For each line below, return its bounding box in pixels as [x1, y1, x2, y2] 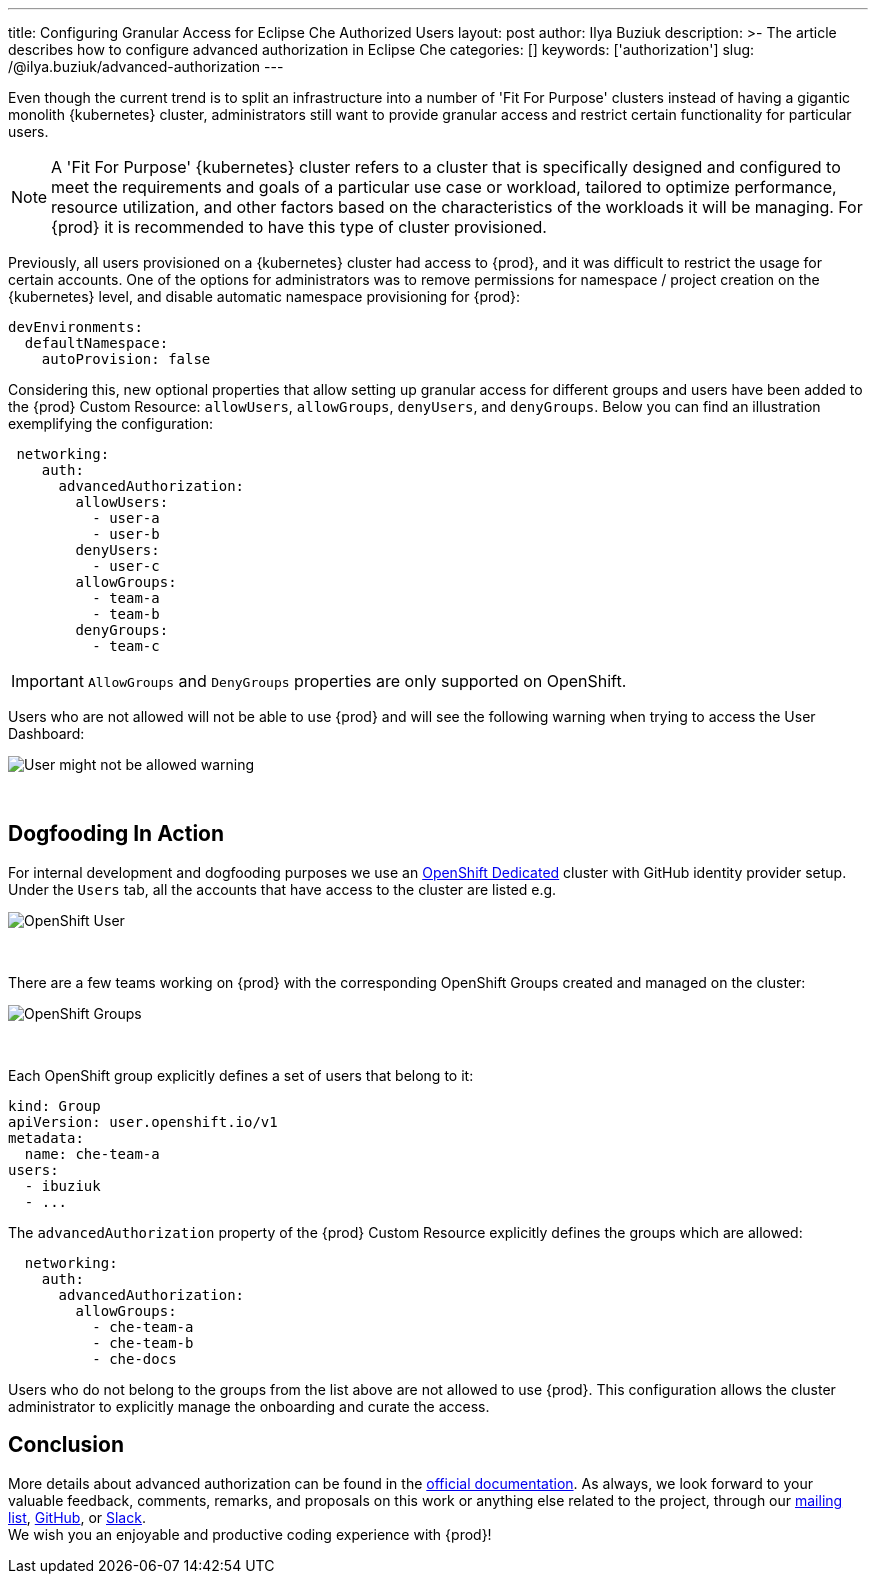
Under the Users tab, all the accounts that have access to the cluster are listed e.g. [8, 880, 557, 898]
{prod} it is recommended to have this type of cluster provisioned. [51, 217, 547, 237]
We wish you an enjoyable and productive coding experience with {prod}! [8, 1525, 492, 1543]
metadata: [8, 1129, 84, 1146]
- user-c [92, 558, 160, 574]
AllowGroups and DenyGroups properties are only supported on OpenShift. [87, 671, 627, 691]
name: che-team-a [24, 1145, 160, 1162]
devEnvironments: [8, 319, 143, 335]
